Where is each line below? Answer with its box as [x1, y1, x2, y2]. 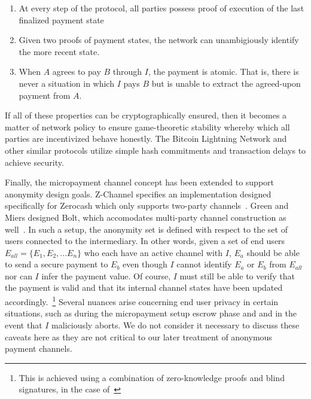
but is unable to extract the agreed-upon [151, 77, 301, 89]
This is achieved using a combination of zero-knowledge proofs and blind [19, 371, 285, 383]
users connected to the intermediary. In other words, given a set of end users [5, 234, 285, 247]
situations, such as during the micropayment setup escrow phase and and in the [5, 307, 297, 319]
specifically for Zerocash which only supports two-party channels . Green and [5, 199, 289, 212]
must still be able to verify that [179, 269, 295, 282]
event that [5, 318, 42, 331]
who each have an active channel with [84, 246, 223, 258]
